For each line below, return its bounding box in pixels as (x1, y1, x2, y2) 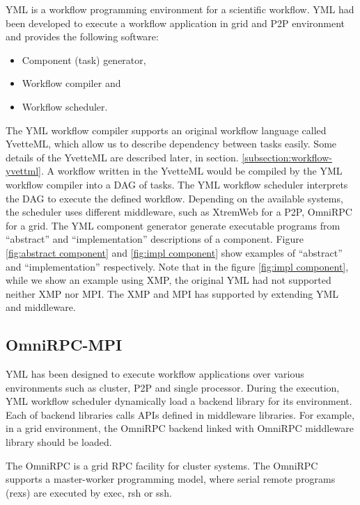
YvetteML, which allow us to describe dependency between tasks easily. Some (6, 136, 337, 151)
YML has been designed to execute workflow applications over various (6, 367, 304, 381)
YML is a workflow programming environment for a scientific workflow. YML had (6, 2, 354, 16)
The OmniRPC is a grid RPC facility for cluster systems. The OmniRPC (6, 458, 318, 472)
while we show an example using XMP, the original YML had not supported (6, 273, 331, 287)
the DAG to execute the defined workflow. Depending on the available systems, (6, 191, 343, 205)
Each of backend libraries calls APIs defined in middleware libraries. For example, (6, 407, 354, 422)
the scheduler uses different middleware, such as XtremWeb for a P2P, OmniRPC (6, 205, 352, 219)
